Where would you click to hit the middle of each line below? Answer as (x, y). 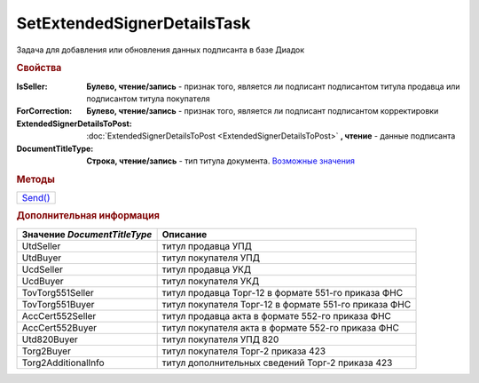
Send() (36, 197)
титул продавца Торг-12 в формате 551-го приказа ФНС (283, 292)
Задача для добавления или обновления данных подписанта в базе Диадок (161, 50)
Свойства (39, 68)
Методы (35, 180)
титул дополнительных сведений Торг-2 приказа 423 (277, 363)
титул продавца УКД (207, 269)
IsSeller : (32, 86)
